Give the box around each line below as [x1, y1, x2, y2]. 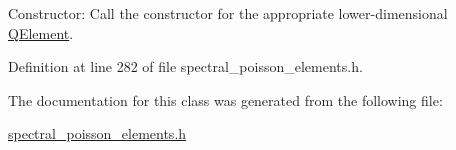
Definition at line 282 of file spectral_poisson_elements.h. [8, 56, 363, 77]
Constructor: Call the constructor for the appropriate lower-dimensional [8, 3, 448, 23]
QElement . [8, 22, 74, 43]
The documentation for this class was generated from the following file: [8, 89, 443, 110]
